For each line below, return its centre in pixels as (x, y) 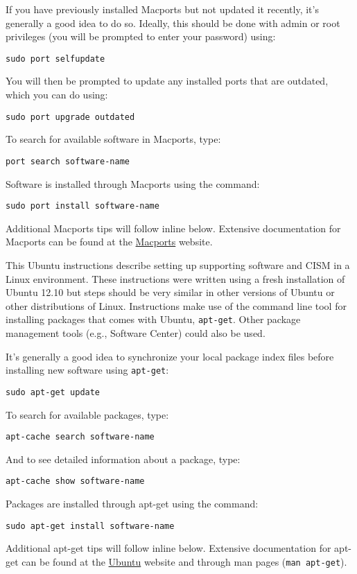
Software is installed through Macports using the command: (133, 183)
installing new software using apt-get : (87, 370)
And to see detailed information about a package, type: (123, 459)
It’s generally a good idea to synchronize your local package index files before (170, 356)
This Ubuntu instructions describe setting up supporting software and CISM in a (178, 264)
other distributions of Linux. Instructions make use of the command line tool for (176, 305)
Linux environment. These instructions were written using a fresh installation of (175, 278)
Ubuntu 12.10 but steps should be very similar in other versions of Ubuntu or (170, 292)
